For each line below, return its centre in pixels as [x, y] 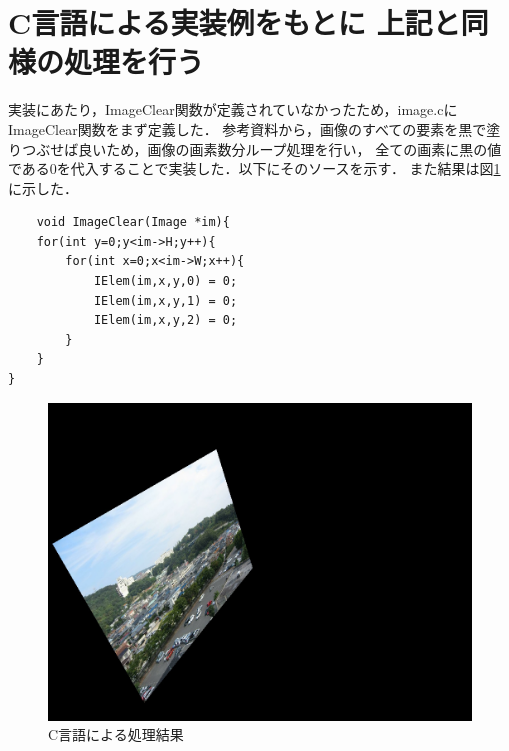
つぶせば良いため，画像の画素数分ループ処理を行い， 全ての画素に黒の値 [262, 148]
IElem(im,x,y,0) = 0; [165, 281]
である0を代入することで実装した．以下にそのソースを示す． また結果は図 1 [254, 168]
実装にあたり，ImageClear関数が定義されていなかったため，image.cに [233, 109]
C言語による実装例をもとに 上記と [234, 22]
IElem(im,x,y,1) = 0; [165, 300]
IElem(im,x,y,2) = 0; [165, 320]
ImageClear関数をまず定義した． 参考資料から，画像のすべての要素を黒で [247, 128]
